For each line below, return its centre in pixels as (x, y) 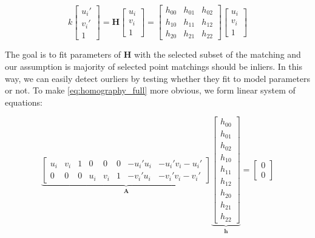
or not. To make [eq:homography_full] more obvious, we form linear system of (150, 90)
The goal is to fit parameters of (63, 54)
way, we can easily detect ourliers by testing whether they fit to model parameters (157, 78)
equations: (24, 102)
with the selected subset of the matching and (218, 54)
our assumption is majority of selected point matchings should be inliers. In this (154, 66)
